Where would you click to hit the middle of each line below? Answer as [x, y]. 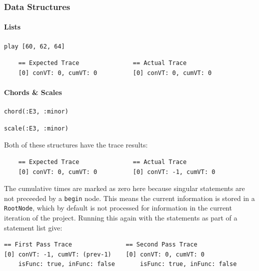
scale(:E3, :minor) [36, 128]
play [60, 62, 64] [34, 46]
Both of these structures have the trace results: [76, 145]
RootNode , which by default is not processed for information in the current [118, 208]
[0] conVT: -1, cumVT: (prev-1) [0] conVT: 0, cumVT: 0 [104, 254]
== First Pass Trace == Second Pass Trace [101, 245]
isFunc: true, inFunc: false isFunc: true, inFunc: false [127, 264]
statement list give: [33, 227]
